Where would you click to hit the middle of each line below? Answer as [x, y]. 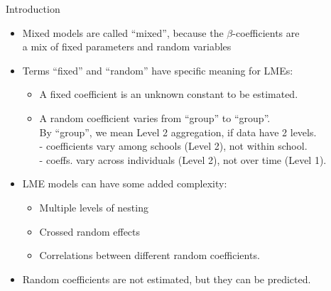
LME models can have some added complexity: [125, 183]
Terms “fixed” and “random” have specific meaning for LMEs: [158, 70]
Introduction [33, 9]
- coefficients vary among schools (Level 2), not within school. [173, 146]
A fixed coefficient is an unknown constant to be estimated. [169, 94]
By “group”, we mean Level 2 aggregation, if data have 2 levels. [178, 132]
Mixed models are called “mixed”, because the [123, 32]
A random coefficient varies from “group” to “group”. [155, 117]
